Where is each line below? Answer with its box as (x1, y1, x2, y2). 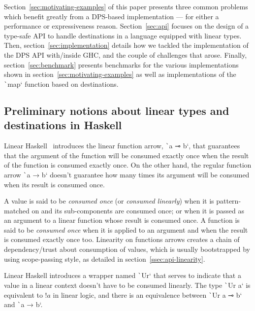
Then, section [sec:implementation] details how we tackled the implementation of (4, 40, 249, 50)
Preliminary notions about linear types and (4, 103, 229, 118)
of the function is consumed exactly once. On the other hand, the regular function (4, 160, 252, 170)
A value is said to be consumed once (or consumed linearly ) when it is (4, 196, 214, 206)
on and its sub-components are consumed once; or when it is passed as (32, 205, 244, 215)
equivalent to (4, 289, 43, 300)
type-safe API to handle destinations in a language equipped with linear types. (4, 30, 242, 40)
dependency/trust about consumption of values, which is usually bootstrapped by (4, 244, 250, 254)
